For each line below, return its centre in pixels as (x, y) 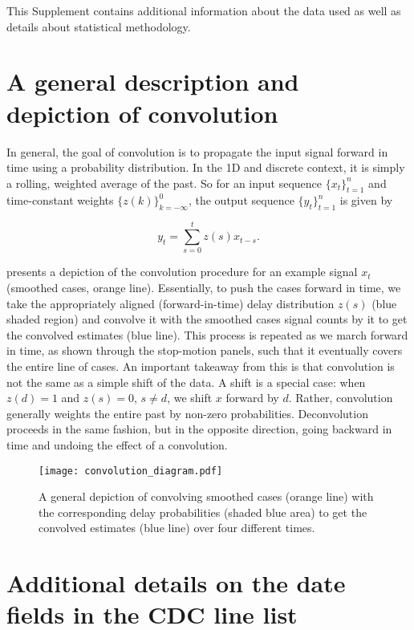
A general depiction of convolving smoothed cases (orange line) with (206, 496)
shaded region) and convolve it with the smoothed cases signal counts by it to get (207, 319)
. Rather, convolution (341, 398)
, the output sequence (241, 200)
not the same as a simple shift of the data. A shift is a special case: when (186, 382)
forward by (252, 398)
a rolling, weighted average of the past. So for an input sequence (164, 183)
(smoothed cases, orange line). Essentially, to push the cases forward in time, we (204, 287)
